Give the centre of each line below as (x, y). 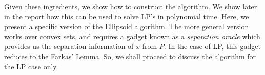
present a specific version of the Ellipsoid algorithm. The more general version (127, 26)
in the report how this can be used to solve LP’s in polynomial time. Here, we (127, 16)
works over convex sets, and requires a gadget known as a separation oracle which (132, 36)
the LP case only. (31, 66)
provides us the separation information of (69, 46)
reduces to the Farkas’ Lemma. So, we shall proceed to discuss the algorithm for (130, 56)
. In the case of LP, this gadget (212, 46)
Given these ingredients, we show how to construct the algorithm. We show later (131, 6)
